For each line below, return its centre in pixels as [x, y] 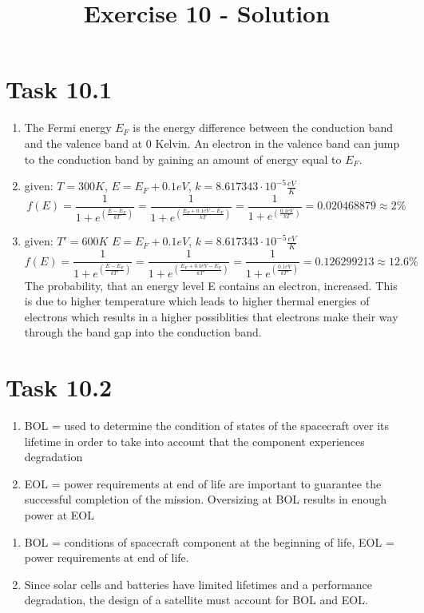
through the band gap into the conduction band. [143, 332]
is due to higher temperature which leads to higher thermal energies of [197, 301]
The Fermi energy [68, 127]
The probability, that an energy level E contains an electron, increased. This [211, 285]
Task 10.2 [59, 387]
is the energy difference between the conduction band [263, 127]
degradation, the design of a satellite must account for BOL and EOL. [196, 600]
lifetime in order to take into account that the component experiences [194, 441]
